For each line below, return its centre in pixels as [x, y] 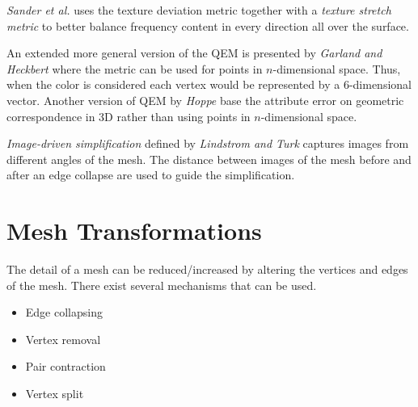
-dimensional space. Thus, [337, 68]
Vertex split [55, 394]
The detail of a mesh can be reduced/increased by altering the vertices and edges [207, 269]
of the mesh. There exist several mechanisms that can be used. [162, 285]
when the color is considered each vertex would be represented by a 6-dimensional [209, 84]
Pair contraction [65, 366]
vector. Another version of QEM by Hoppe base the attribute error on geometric [205, 100]
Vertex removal [63, 339]
